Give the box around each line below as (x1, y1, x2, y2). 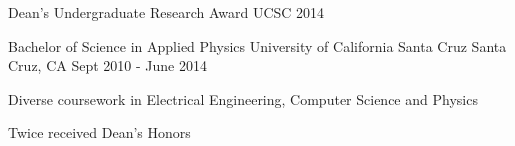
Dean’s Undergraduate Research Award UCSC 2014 (8, 2, 325, 22)
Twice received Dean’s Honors (8, 122, 191, 143)
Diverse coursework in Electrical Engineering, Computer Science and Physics (8, 88, 478, 109)
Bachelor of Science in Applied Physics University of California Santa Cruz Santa (8, 35, 507, 56)
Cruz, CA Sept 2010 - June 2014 (8, 55, 207, 76)
